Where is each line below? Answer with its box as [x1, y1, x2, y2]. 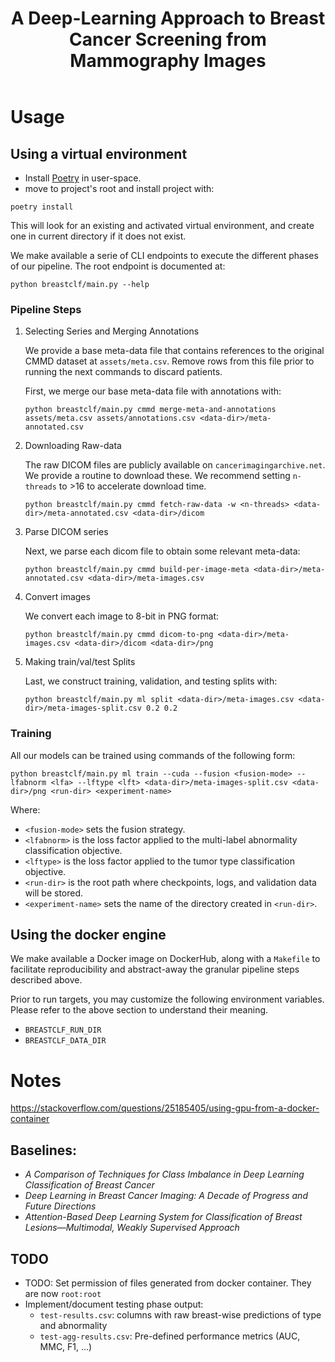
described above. [10, 974, 83, 986]
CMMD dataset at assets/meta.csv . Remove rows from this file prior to [24, 355, 315, 367]
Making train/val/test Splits [24, 656, 136, 668]
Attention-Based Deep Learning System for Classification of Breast [24, 1211, 303, 1223]
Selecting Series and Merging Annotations [24, 325, 200, 337]
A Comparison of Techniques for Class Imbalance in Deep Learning [24, 1168, 305, 1181]
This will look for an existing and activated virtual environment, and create [10, 220, 315, 231]
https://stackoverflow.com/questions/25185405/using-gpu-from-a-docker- [10, 1102, 320, 1114]
